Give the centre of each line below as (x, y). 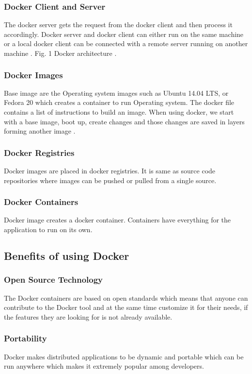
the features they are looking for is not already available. (88, 316)
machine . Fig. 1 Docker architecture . (60, 53)
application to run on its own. (48, 229)
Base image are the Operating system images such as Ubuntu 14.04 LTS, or (116, 93)
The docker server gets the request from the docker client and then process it (118, 25)
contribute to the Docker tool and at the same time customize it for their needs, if (126, 307)
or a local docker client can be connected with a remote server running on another (126, 43)
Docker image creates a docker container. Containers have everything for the (118, 220)
